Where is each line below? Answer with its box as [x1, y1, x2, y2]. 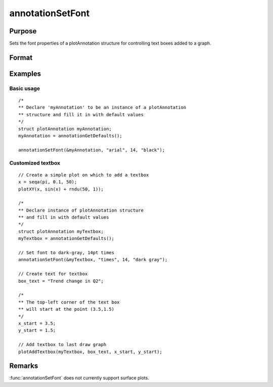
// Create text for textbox [18, 271, 88, 277]
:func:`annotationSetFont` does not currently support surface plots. [9, 375, 149, 381]
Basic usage [9, 85, 40, 92]
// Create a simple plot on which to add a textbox [18, 172, 149, 178]
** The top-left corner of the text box [18, 299, 120, 305]
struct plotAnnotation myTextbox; [18, 228, 104, 234]
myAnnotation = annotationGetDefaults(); [18, 133, 122, 138]
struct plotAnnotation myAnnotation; [18, 126, 112, 131]
